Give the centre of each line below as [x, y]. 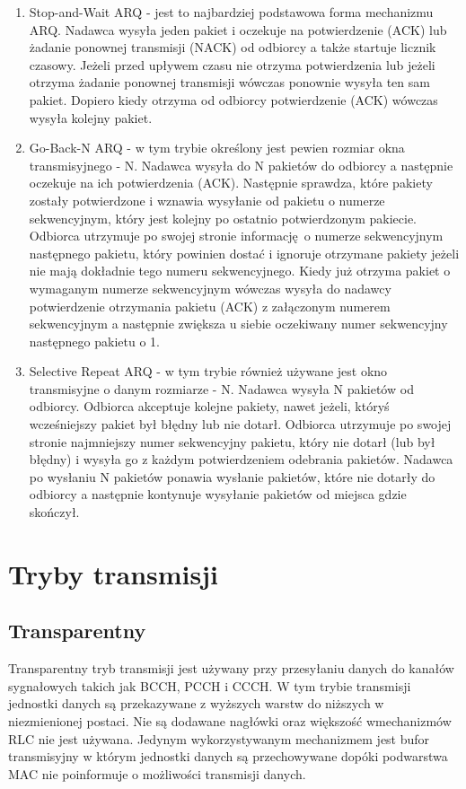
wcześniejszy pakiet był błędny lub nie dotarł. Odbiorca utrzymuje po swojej [240, 424]
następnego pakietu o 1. [94, 341]
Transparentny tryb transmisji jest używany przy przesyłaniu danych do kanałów [231, 668]
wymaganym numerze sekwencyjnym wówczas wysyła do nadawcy [210, 288]
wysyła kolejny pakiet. [91, 117]
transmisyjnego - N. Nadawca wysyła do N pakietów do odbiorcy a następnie [241, 165]
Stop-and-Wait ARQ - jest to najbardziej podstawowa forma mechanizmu [231, 12]
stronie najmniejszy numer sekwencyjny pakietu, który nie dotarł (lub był [232, 441]
